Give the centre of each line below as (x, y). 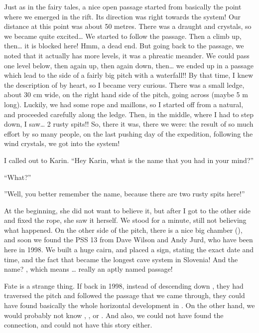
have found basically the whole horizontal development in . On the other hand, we (129, 305)
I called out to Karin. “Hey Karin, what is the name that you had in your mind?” (129, 160)
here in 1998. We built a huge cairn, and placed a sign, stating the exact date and (129, 250)
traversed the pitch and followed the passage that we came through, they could (125, 295)
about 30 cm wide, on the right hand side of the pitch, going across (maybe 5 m (126, 94)
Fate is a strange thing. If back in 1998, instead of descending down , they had (124, 285)
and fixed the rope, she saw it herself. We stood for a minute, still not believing (125, 220)
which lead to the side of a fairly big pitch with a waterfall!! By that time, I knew (129, 75)
